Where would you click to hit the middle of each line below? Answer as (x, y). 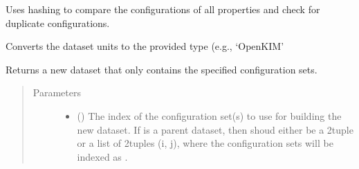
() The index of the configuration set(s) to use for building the (209, 115)
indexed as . (102, 156)
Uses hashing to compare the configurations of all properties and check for (163, 9)
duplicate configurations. (58, 23)
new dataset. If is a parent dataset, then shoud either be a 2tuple (215, 129)
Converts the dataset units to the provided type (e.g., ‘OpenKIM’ (145, 46)
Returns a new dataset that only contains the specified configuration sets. (162, 69)
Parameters (57, 92)
